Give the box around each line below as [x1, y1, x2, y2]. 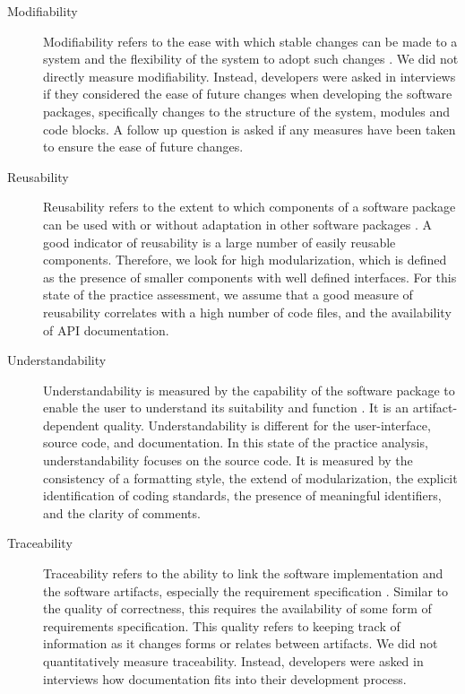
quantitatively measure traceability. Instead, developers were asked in [43, 652, 424, 670]
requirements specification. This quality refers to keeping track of [43, 616, 400, 635]
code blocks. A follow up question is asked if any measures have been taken [43, 119, 456, 138]
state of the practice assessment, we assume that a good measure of [43, 285, 413, 304]
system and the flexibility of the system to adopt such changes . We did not [43, 49, 459, 68]
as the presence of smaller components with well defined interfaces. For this [43, 267, 457, 286]
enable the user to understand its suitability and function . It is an [43, 398, 409, 417]
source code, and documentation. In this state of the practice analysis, [43, 433, 428, 452]
